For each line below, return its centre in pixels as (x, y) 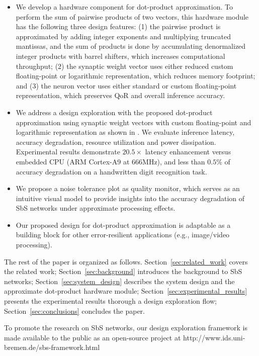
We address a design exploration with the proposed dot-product (114, 112)
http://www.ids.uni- (214, 337)
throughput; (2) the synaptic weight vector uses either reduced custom (124, 66)
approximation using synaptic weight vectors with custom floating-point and (134, 122)
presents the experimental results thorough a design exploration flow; (110, 301)
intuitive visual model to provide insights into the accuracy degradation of (130, 198)
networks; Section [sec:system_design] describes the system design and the (119, 281)
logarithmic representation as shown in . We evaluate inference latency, (125, 132)
